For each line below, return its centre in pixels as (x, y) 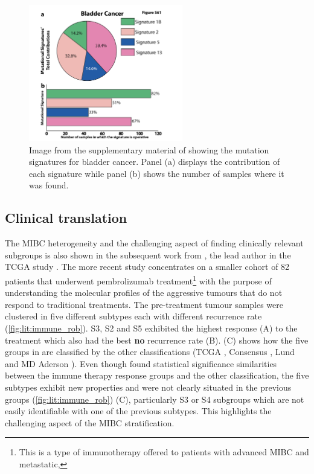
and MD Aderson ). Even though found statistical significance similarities (141, 363)
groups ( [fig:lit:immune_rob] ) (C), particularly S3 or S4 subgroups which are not (155, 399)
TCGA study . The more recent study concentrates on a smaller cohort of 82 (147, 267)
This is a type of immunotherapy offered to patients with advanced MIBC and (164, 452)
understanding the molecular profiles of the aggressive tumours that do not (144, 293)
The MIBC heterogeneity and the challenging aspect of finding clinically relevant (154, 243)
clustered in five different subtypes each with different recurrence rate (133, 316)
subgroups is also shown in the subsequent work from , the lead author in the (148, 255)
